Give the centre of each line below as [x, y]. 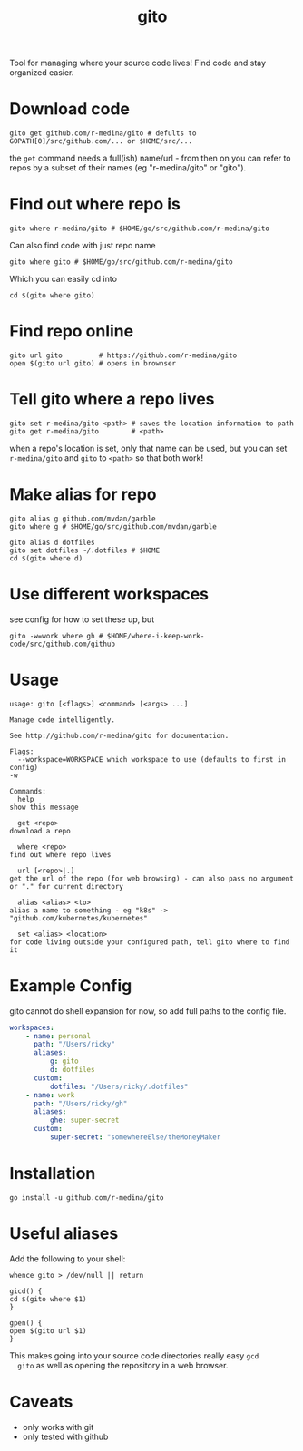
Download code [69, 109]
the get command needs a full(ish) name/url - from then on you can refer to [151, 158]
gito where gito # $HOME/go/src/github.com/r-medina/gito [121, 262]
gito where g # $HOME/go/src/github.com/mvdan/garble [113, 526]
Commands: [28, 791]
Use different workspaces [109, 594]
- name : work [50, 1095]
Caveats [41, 1402]
